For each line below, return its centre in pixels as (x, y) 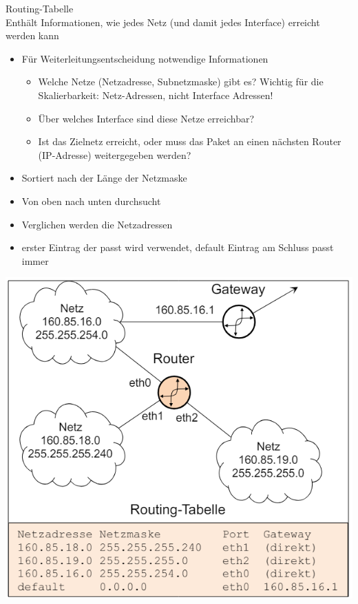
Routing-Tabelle (40, 8)
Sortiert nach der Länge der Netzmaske (104, 178)
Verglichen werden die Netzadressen (97, 224)
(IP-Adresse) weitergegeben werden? (115, 154)
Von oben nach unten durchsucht (91, 201)
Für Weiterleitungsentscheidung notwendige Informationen (145, 58)
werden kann (32, 35)
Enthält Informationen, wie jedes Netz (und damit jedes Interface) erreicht (163, 22)
